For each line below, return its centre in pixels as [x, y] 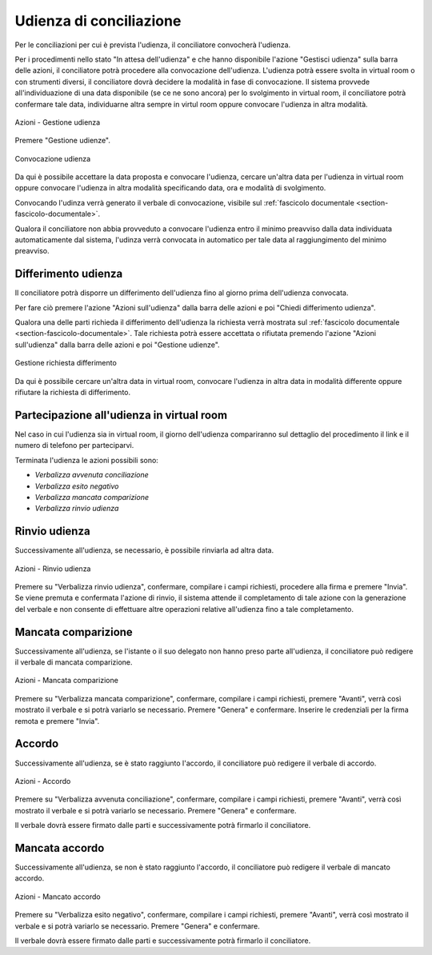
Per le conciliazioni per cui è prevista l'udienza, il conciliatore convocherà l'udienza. [153, 45]
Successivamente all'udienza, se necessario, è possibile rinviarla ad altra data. [144, 550]
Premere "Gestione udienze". [63, 141]
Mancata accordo [60, 848]
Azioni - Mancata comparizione [67, 681]
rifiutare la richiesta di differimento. [73, 393]
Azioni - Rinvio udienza [53, 569]
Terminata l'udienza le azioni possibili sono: [87, 460]
